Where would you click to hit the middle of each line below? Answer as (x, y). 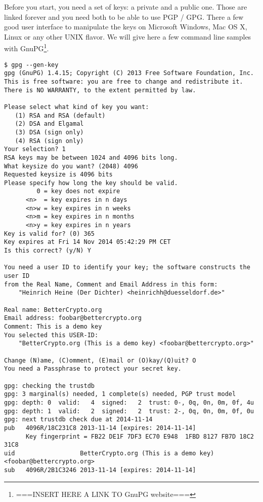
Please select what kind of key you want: (77, 107)
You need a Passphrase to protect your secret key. (93, 369)
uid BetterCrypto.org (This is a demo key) (109, 453)
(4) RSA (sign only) (49, 141)
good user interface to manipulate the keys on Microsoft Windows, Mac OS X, (126, 27)
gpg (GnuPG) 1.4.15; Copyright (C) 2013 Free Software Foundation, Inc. (129, 73)
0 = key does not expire (78, 191)
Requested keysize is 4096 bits (58, 175)
